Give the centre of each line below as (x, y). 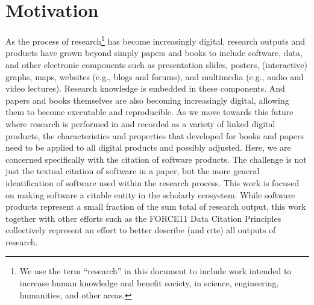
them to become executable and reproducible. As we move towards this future (149, 112)
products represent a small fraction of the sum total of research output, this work (156, 206)
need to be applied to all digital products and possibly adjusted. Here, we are (148, 147)
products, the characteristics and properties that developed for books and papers (155, 135)
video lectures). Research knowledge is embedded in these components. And (145, 88)
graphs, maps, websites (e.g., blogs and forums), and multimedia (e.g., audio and (155, 76)
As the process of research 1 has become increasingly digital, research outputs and (155, 40)
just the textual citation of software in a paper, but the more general (133, 171)
